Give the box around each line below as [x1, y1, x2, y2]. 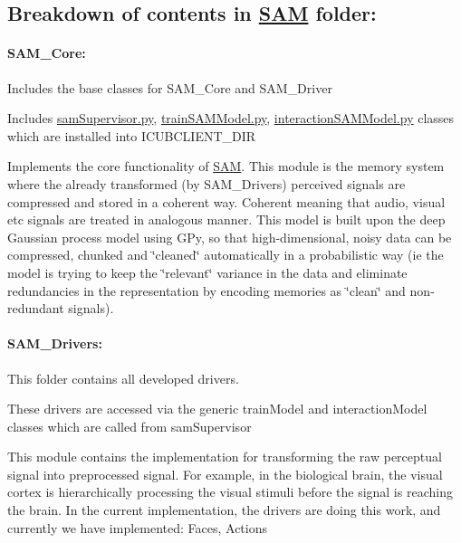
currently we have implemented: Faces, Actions [7, 518, 267, 537]
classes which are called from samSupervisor [7, 416, 252, 435]
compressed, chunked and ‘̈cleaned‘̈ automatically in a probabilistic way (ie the [7, 245, 444, 264]
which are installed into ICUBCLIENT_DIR [7, 126, 256, 145]
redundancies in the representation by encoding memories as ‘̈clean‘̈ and [7, 281, 406, 300]
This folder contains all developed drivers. [7, 368, 239, 387]
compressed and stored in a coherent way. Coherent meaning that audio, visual [7, 192, 446, 211]
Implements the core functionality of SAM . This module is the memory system [7, 157, 445, 176]
